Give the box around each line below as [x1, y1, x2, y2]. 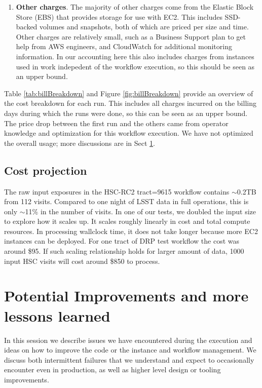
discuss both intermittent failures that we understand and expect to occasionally [4, 354, 254, 365]
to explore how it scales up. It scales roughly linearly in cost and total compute [4, 216, 250, 226]
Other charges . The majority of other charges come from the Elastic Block [16, 2, 254, 12]
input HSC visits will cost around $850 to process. [4, 255, 160, 266]
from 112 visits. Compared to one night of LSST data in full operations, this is [4, 196, 249, 207]
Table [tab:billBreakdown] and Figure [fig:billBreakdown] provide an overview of [4, 88, 253, 98]
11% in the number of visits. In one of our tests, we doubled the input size [25, 206, 256, 216]
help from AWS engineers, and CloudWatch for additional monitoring [16, 41, 232, 52]
